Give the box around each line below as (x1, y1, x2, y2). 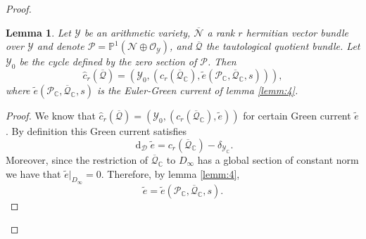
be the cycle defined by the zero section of (19, 54, 197, 69)
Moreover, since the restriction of (6, 152, 149, 167)
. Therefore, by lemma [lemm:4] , (101, 166, 240, 181)
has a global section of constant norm (197, 152, 359, 167)
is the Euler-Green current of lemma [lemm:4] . (96, 82, 298, 97)
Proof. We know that (6, 108, 96, 122)
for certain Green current (243, 108, 351, 122)
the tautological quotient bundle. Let (206, 39, 360, 53)
